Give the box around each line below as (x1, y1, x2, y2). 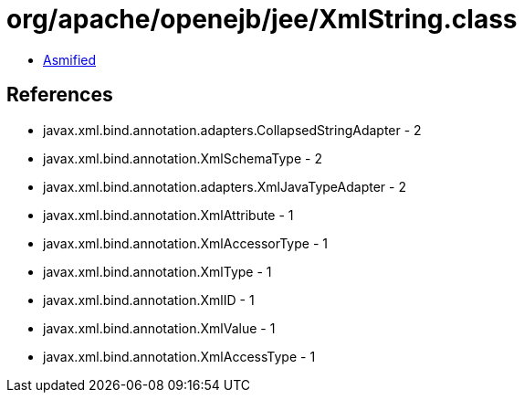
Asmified (43, 51, 97, 68)
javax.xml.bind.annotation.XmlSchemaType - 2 (43, 150, 322, 166)
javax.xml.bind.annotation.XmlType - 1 (43, 263, 272, 279)
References (6, 83, 113, 107)
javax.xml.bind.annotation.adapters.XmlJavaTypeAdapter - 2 (43, 178, 406, 195)
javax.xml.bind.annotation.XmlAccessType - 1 (43, 348, 316, 364)
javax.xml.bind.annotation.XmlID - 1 (43, 291, 255, 308)
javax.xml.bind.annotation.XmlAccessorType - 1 (43, 235, 328, 251)
